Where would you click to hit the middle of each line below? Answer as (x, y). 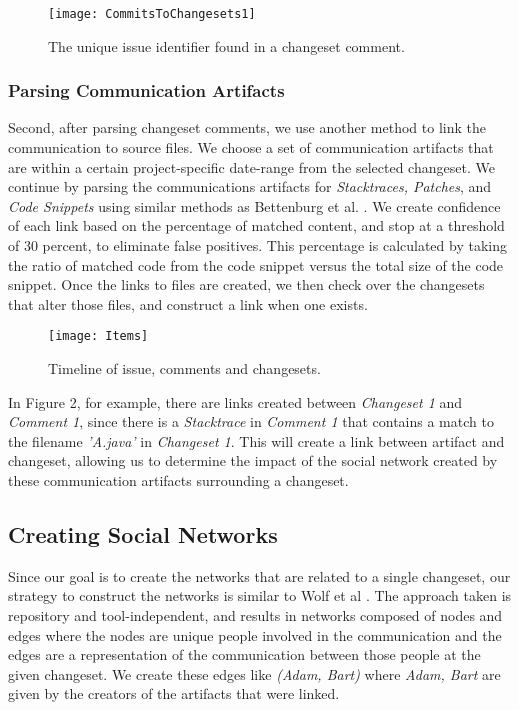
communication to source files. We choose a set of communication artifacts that (251, 147)
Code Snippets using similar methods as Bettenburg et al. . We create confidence (254, 205)
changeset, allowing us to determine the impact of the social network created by (253, 460)
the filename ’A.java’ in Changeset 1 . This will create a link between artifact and (256, 440)
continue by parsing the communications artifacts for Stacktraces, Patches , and (250, 186)
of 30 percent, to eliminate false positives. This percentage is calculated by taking (257, 245)
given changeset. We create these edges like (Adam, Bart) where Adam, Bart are (254, 673)
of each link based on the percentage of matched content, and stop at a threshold (256, 225)
